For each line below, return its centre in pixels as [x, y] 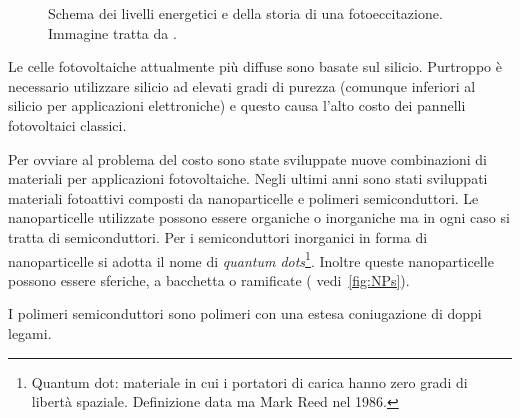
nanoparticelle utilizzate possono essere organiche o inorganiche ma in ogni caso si [259, 217]
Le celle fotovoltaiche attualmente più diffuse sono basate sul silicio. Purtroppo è [255, 66]
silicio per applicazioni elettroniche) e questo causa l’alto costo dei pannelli [237, 105]
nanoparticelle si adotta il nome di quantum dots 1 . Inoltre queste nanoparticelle [251, 259]
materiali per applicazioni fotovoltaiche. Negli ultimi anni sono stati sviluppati [248, 178]
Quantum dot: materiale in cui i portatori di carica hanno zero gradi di [249, 381]
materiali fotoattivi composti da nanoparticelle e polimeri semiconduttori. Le [243, 197]
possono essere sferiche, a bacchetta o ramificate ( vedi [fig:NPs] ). [209, 279]
